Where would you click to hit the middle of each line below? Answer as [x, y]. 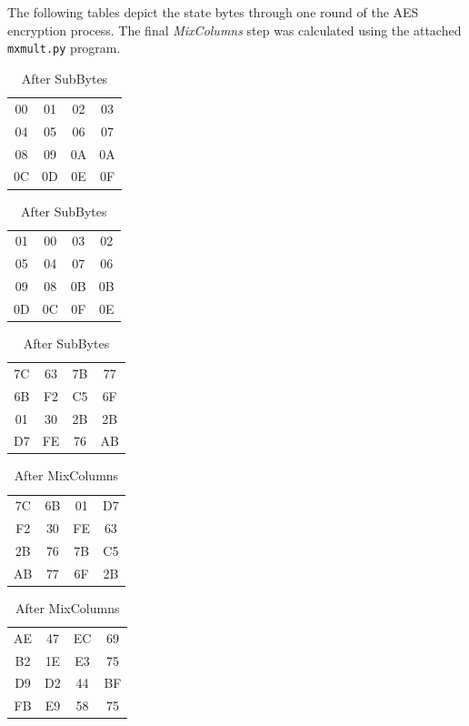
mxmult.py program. [64, 48]
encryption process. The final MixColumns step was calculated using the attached [234, 30]
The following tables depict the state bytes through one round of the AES [213, 12]
